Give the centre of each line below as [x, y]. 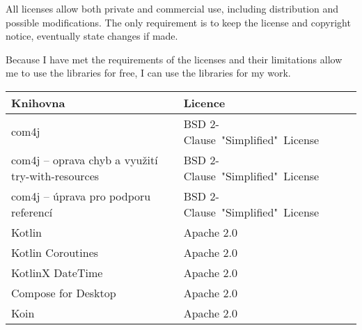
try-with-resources [55, 175]
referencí [32, 212]
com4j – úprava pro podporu [81, 196]
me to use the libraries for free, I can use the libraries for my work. [148, 73]
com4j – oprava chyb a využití [85, 159]
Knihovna [38, 102]
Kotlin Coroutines [55, 252]
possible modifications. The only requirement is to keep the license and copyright [178, 22]
